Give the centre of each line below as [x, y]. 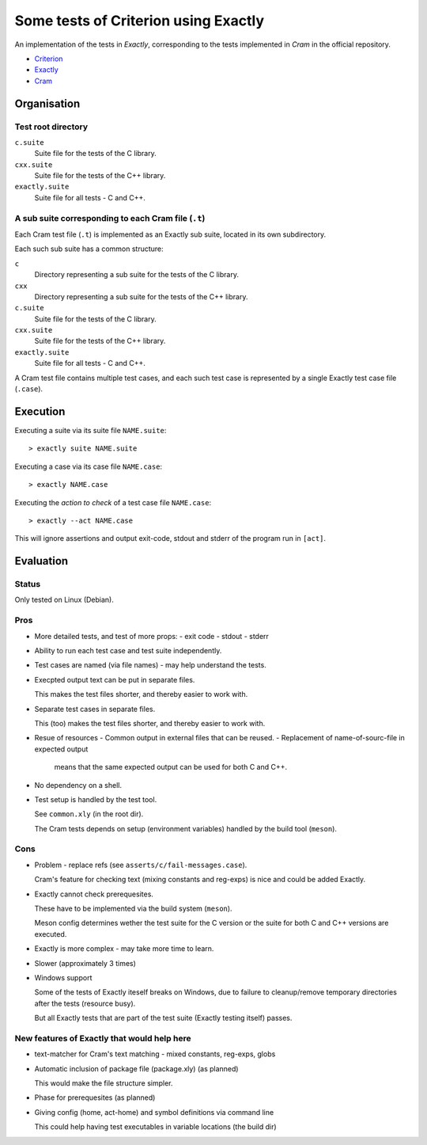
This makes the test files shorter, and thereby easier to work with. [141, 694]
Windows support [63, 977]
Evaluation [42, 561]
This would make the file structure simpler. [104, 1083]
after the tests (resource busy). [85, 1003]
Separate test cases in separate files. [95, 709]
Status [28, 584]
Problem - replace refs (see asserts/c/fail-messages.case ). [141, 865]
